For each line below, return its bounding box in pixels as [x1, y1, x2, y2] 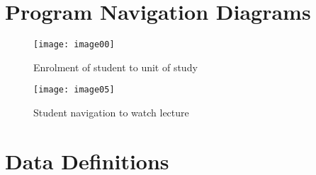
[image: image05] [33, 85, 115, 95]
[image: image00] [33, 40, 115, 50]
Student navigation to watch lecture [33, 105, 189, 120]
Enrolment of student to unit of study [33, 59, 198, 74]
